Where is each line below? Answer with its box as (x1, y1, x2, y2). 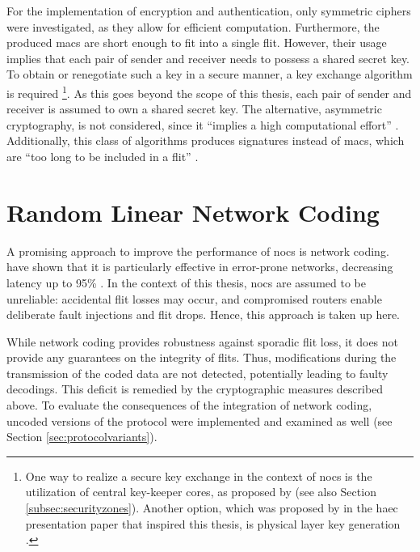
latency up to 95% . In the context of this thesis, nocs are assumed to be (6, 274, 366, 291)
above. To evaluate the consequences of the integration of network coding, (6, 397, 372, 414)
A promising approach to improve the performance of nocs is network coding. (6, 242, 389, 259)
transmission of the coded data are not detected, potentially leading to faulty (6, 364, 388, 381)
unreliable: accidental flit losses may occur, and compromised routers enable (6, 290, 382, 307)
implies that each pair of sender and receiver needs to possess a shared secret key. (6, 49, 410, 66)
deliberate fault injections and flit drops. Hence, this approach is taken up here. (6, 306, 401, 323)
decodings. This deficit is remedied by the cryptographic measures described (6, 380, 384, 397)
